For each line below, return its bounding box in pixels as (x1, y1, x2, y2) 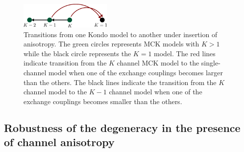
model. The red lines (154, 48, 216, 58)
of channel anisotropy (4, 134, 115, 150)
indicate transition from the (24, 58, 107, 68)
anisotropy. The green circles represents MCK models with (24, 39, 199, 49)
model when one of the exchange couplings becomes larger (48, 67, 223, 77)
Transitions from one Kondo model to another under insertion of (24, 29, 218, 39)
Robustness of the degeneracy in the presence (4, 120, 241, 135)
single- (201, 58, 220, 68)
